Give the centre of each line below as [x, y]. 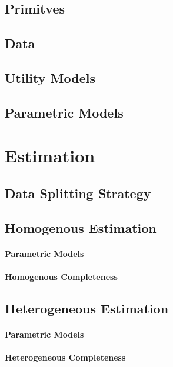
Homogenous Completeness [61, 276]
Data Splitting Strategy [78, 193]
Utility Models [50, 77]
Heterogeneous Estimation [87, 308]
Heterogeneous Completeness [65, 357]
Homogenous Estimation [81, 227]
